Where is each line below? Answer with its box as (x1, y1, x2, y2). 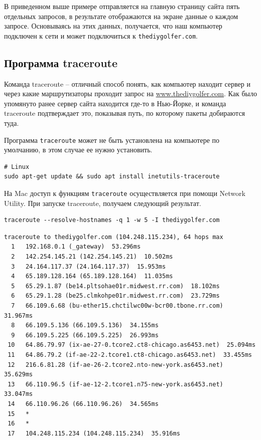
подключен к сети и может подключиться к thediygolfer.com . (4, 30, 198, 41)
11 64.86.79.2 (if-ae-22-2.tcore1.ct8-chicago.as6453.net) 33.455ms (8, 351, 252, 359)
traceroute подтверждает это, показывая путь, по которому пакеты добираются (4, 108, 245, 118)
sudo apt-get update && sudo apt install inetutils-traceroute (4, 173, 220, 180)
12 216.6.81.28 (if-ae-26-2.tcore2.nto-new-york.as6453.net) (8, 361, 223, 368)
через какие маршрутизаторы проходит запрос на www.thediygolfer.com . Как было (4, 88, 257, 99)
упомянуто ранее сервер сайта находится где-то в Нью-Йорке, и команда (4, 98, 226, 108)
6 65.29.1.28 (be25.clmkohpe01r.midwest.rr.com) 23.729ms (11, 292, 220, 300)
